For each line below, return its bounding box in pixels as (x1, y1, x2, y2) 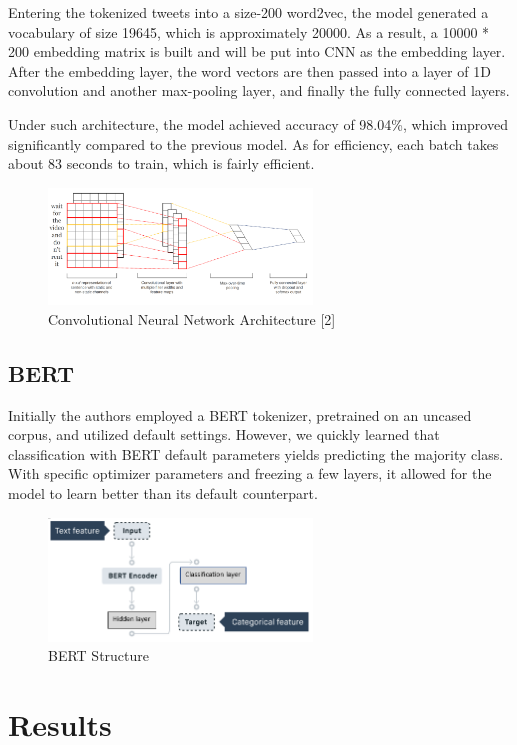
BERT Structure (48, 645, 150, 666)
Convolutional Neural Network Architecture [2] (48, 308, 336, 329)
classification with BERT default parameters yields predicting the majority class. (8, 443, 504, 464)
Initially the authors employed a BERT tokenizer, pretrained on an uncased (8, 404, 472, 425)
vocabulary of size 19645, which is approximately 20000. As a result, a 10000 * (8, 21, 490, 42)
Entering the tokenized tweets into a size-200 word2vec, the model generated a (8, 2, 489, 22)
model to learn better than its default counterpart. (8, 483, 318, 504)
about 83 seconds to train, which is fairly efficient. (8, 153, 315, 174)
